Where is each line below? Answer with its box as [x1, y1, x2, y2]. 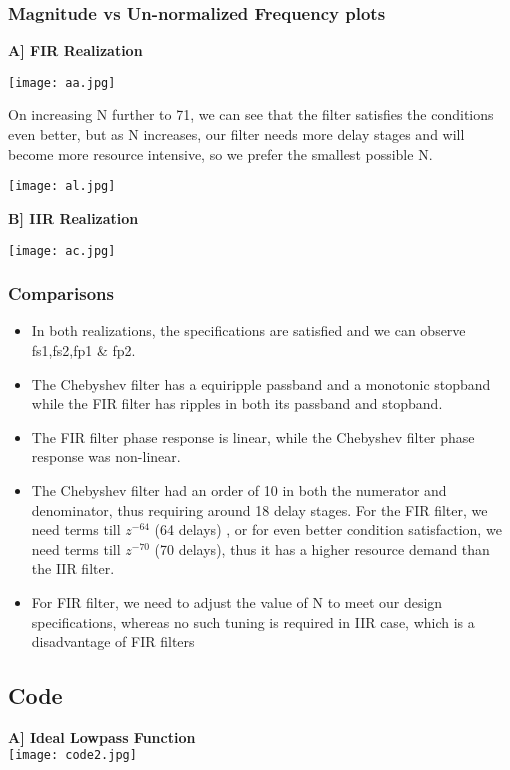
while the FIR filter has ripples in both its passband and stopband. [31, 393, 443, 414]
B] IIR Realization [8, 207, 139, 228]
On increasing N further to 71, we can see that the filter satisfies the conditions [8, 104, 494, 125]
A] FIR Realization [8, 40, 143, 61]
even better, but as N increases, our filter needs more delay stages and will [8, 124, 465, 145]
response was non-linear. [31, 446, 181, 467]
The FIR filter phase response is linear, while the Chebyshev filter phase [31, 426, 475, 447]
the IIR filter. [31, 558, 115, 579]
